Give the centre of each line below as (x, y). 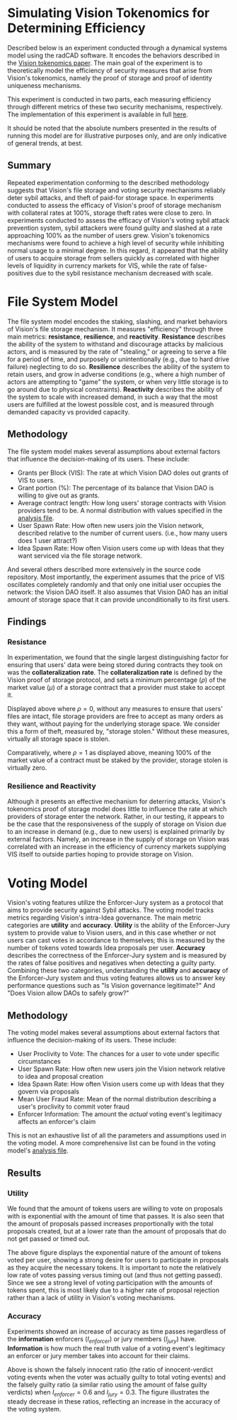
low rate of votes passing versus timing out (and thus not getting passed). (115, 1275)
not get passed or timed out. (49, 1238)
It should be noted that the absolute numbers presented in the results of (112, 128)
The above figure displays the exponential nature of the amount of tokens (114, 1252)
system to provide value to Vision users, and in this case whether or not (112, 933)
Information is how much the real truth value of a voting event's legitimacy (116, 1348)
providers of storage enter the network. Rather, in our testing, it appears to (116, 817)
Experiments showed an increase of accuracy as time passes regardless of (117, 1331)
